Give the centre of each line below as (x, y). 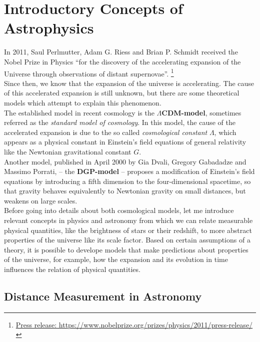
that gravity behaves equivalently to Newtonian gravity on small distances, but (125, 191)
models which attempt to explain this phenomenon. (83, 102)
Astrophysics (49, 28)
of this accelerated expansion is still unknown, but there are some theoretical (122, 93)
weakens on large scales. (41, 200)
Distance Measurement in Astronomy (103, 296)
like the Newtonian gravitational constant (68, 151)
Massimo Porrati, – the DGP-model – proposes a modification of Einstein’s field (129, 171)
